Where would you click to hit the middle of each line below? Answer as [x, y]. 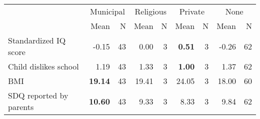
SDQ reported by [38, 95]
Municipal [107, 11]
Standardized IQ [37, 40]
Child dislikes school [43, 66]
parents [21, 107]
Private [192, 11]
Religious [150, 11]
